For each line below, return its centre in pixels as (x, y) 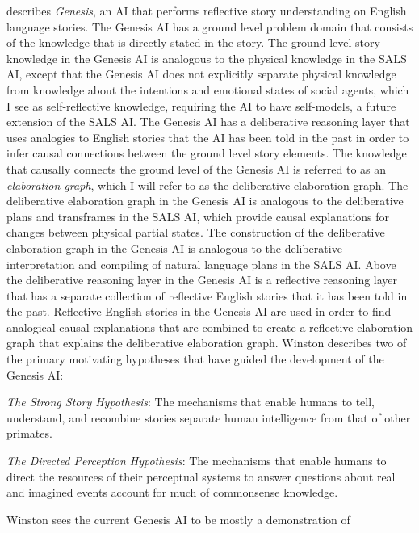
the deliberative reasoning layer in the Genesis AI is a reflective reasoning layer (202, 280)
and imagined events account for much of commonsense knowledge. (172, 492)
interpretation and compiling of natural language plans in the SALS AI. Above (201, 264)
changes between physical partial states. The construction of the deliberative (196, 232)
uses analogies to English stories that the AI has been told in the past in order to (208, 137)
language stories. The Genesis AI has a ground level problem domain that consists (210, 26)
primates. (29, 433)
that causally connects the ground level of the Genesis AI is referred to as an (197, 168)
